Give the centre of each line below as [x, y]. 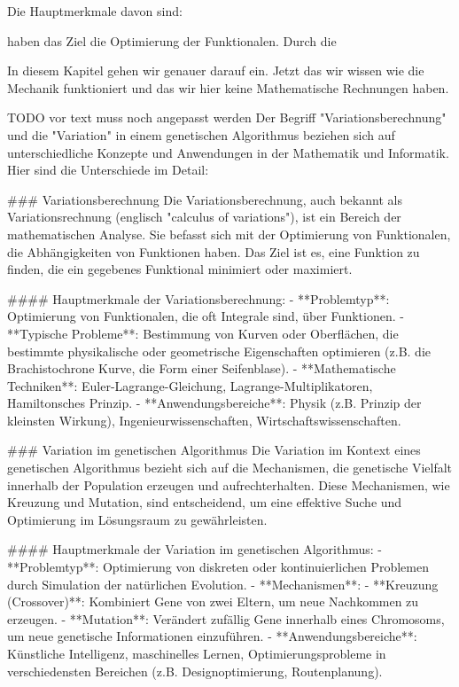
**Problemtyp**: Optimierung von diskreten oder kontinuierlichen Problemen [218, 567]
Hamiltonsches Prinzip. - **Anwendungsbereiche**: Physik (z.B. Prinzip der [214, 403]
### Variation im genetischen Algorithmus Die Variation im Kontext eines [214, 450]
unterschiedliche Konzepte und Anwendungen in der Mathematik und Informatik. [228, 152]
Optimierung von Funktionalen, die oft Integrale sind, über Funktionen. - [206, 316]
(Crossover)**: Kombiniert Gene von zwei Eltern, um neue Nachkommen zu [213, 601]
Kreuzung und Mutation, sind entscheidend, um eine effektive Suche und [205, 502]
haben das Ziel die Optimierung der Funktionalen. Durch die [172, 40]
